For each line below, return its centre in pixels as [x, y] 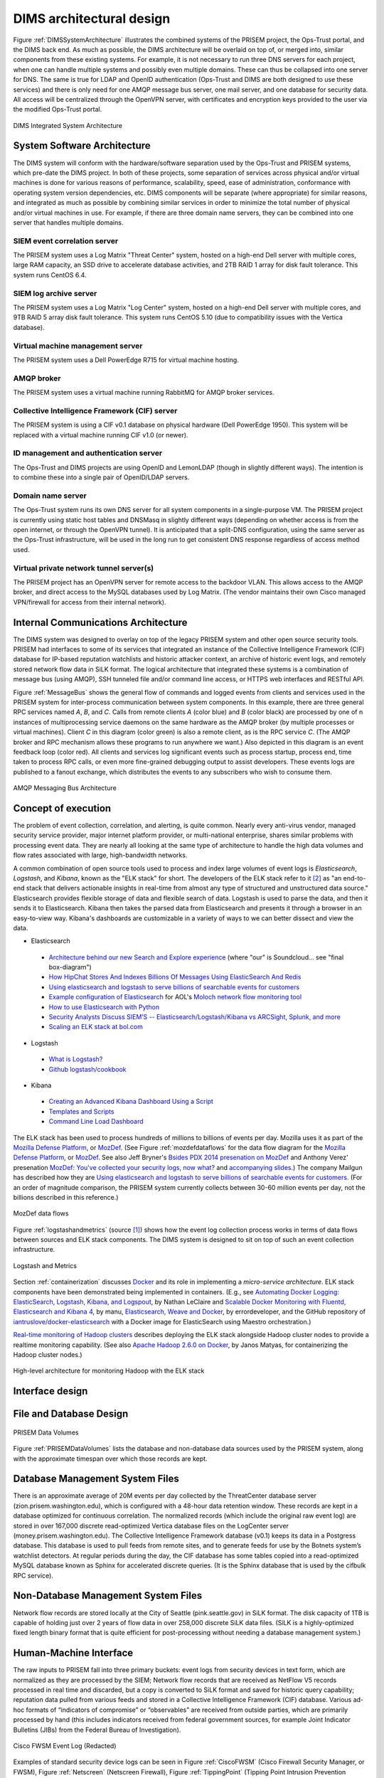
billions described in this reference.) [66, 1197]
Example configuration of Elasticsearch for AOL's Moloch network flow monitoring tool [175, 997]
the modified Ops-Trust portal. [58, 110]
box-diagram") [70, 967]
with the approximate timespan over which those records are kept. [110, 1459]
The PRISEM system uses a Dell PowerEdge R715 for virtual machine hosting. [126, 360]
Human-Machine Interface [73, 1653]
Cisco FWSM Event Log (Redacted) [65, 1745]
